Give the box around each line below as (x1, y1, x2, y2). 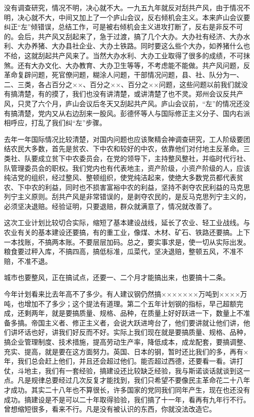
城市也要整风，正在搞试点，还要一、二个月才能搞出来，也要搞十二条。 (4, 272, 230, 282)
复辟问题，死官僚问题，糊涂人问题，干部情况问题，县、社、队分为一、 (17, 69, 243, 80)
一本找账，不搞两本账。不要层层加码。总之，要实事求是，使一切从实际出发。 (4, 236, 250, 247)
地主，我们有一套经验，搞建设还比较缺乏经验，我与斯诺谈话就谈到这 (24, 365, 243, 375)
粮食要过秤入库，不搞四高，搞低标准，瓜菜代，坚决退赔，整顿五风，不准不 (4, 246, 243, 256)
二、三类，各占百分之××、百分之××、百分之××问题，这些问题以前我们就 (4, 79, 241, 89)
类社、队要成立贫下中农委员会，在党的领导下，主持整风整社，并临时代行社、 (4, 153, 250, 163)
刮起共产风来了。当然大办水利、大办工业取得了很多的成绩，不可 (38, 50, 243, 60)
